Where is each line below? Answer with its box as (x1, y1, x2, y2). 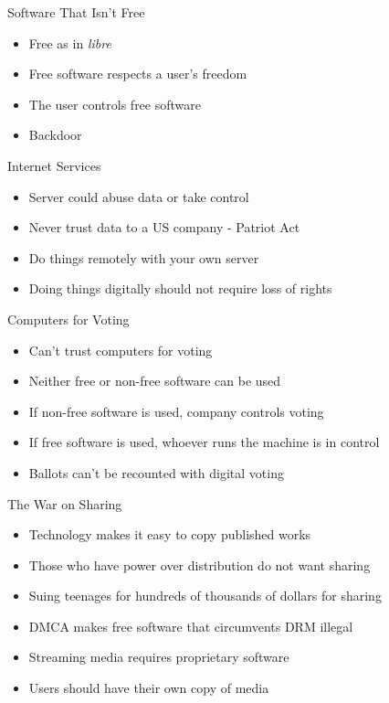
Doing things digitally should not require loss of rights (28, 279, 332, 298)
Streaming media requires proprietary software (28, 647, 289, 666)
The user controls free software (28, 94, 201, 113)
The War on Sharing (7, 494, 122, 513)
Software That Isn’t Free (7, 3, 145, 21)
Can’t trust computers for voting (28, 340, 213, 359)
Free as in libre (28, 33, 111, 52)
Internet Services (7, 155, 101, 175)
